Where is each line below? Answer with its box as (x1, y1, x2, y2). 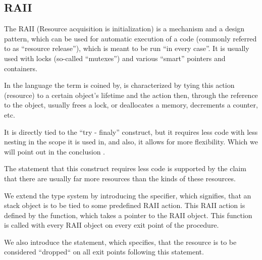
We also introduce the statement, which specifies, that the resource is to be (4, 236, 237, 247)
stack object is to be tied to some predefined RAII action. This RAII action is (4, 200, 245, 211)
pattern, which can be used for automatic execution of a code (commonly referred (4, 33, 257, 43)
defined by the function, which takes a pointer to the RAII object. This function (4, 210, 252, 220)
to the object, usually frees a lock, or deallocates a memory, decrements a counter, (4, 99, 258, 110)
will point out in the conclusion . (4, 146, 105, 157)
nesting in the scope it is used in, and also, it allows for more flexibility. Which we (4, 136, 258, 147)
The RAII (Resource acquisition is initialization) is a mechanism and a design (4, 23, 245, 34)
